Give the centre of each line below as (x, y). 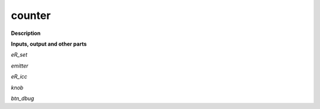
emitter (20, 66)
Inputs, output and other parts (49, 44)
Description (26, 33)
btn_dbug (23, 98)
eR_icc (19, 76)
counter (31, 15)
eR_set (19, 55)
